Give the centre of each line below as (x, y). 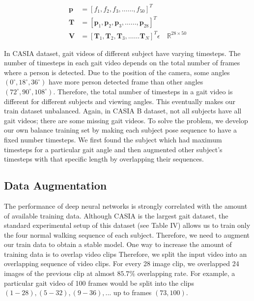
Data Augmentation (56, 185)
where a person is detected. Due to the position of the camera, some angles (117, 72)
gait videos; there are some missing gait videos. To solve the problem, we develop (126, 120)
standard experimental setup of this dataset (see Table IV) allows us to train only (127, 225)
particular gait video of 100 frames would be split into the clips (99, 283)
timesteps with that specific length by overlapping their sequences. (104, 159)
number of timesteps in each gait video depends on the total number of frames (122, 63)
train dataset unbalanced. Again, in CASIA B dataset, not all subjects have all (123, 111)
